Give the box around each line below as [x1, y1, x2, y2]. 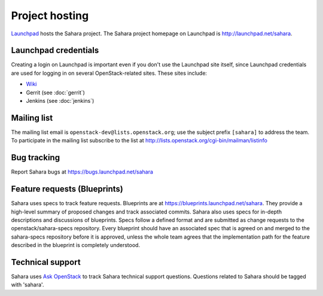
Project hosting [11, 9, 89, 22]
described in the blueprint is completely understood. [11, 242, 141, 249]
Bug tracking [11, 152, 60, 163]
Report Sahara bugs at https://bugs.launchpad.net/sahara [11, 168, 154, 176]
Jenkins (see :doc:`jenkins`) [26, 97, 95, 105]
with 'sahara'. [11, 281, 44, 288]
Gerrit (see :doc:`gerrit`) [26, 89, 85, 96]
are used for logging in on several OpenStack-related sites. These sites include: [11, 69, 208, 77]
